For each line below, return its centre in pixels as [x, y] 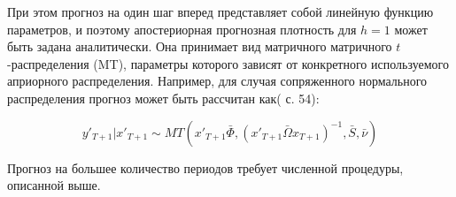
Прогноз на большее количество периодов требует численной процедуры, [205, 167]
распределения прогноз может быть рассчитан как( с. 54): [163, 98]
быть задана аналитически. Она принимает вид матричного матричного [200, 46]
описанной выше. [54, 185]
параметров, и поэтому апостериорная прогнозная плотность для [182, 29]
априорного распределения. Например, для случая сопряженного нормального [217, 81]
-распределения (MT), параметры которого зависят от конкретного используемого [228, 63]
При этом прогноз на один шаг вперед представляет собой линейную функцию [220, 11]
